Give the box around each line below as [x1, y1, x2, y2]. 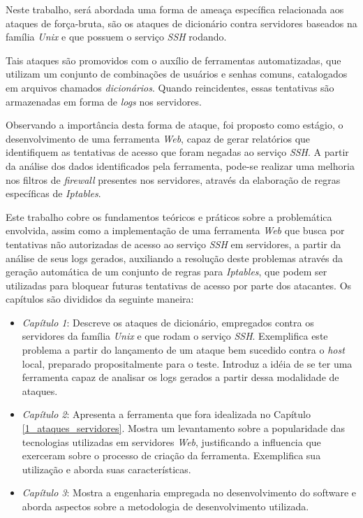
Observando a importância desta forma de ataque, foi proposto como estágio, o [6, 117, 343, 132]
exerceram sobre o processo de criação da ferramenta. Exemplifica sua [22, 448, 321, 463]
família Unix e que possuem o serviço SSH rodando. [6, 29, 227, 44]
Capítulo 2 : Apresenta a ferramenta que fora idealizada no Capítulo [22, 407, 311, 422]
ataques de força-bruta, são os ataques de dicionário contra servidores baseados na [6, 15, 357, 30]
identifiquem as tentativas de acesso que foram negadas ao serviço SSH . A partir [6, 145, 349, 159]
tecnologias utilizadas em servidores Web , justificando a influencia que [22, 434, 321, 449]
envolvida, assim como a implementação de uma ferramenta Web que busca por [6, 223, 345, 238]
